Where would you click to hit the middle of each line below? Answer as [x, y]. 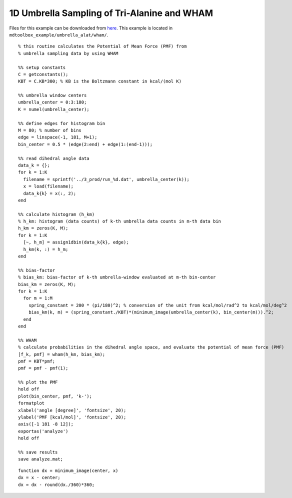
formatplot [31, 403]
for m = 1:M [38, 298]
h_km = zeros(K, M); [43, 228]
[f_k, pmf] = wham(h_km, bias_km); [62, 354]
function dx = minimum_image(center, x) [68, 470]
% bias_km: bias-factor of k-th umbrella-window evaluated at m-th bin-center [117, 277]
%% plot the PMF [38, 382]
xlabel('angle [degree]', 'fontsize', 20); [72, 410]
